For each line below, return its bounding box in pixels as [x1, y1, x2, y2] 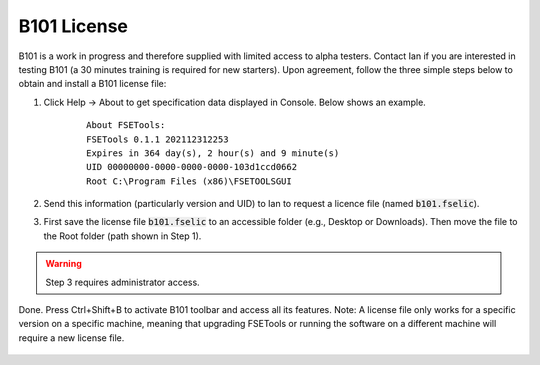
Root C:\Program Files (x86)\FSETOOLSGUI [86, 175, 292, 187]
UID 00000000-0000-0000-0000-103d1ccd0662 [86, 161, 298, 173]
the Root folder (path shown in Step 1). [43, 230, 202, 242]
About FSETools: [86, 120, 166, 131]
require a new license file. [18, 331, 125, 344]
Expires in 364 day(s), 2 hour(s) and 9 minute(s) [86, 147, 340, 159]
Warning [45, 258, 82, 270]
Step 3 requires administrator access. [45, 276, 200, 288]
